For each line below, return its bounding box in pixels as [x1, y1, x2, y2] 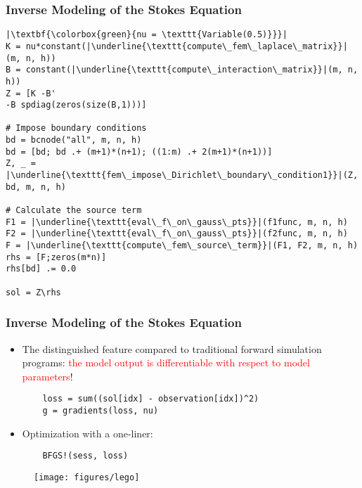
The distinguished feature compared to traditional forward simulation [22, 341, 322, 356]
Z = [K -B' [6, 88, 56, 98]
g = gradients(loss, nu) [42, 405, 159, 416]
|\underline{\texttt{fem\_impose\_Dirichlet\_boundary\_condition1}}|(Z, [6, 170, 358, 181]
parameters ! [22, 368, 73, 383]
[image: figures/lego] [34, 472, 140, 482]
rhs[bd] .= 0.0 [6, 264, 77, 274]
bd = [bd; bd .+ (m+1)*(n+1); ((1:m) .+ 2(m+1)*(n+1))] [6, 146, 273, 157]
